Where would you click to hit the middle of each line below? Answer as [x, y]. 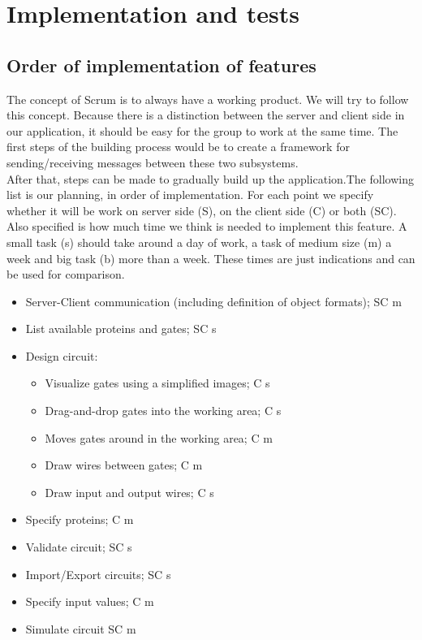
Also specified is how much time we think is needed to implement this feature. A [207, 226]
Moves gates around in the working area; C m [159, 437]
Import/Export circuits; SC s [98, 574]
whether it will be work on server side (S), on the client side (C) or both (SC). [202, 210]
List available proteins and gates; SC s [121, 329]
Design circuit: [62, 355]
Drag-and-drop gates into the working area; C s [163, 411]
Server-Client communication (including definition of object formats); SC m [213, 301]
